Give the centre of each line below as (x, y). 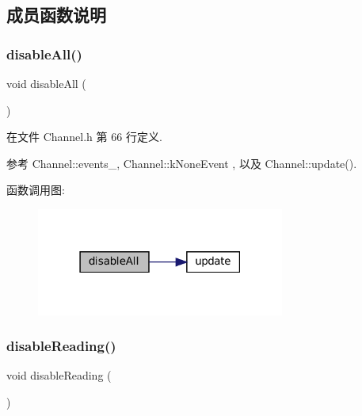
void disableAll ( (46, 83)
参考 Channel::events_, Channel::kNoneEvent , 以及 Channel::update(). (182, 163)
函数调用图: (36, 190)
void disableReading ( (59, 375)
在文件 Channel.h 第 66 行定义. (84, 137)
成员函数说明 (56, 15)
